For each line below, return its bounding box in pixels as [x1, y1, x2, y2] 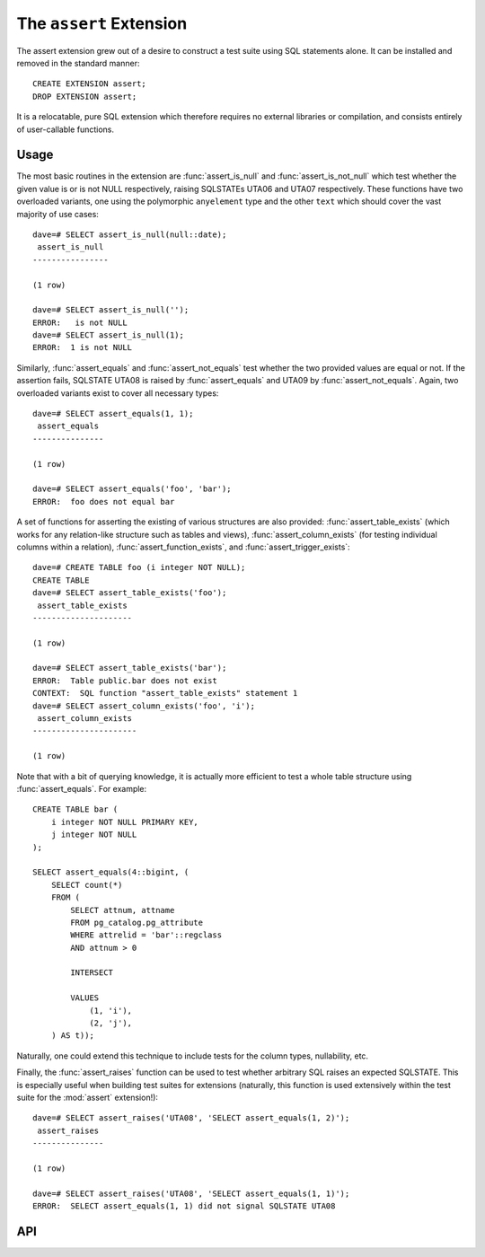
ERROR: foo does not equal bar [32, 497, 175, 506]
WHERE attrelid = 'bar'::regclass [70, 930, 223, 940]
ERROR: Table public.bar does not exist [32, 675, 217, 686]
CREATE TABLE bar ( [32, 804, 119, 814]
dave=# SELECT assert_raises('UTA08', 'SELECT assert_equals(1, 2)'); [32, 1113, 350, 1123]
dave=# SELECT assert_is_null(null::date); [32, 229, 227, 240]
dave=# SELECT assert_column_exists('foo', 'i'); [32, 700, 256, 711]
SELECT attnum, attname [70, 905, 175, 915]
